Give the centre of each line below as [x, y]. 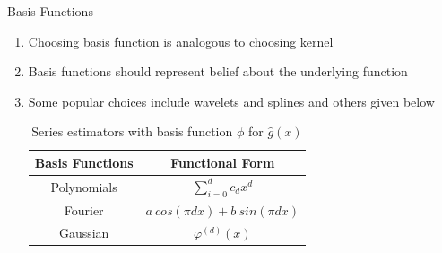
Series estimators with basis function [132, 131]
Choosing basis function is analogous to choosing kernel [181, 41]
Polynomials [84, 186]
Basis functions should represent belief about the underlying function [218, 71]
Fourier [84, 209]
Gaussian [84, 232]
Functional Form [223, 162]
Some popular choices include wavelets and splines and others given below [231, 101]
